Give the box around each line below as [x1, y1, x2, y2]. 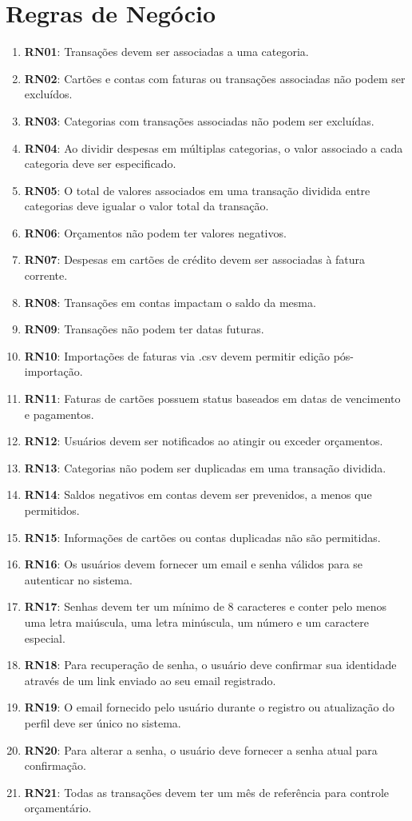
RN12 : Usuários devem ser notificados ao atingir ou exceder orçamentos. [24, 432, 383, 449]
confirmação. [24, 757, 86, 774]
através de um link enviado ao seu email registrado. [24, 672, 276, 688]
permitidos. [24, 502, 80, 518]
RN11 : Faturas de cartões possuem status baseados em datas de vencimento [24, 390, 401, 407]
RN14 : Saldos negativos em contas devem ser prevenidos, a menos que [24, 486, 372, 503]
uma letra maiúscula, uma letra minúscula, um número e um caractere [24, 613, 369, 630]
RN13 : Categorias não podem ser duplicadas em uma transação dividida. [24, 459, 386, 476]
